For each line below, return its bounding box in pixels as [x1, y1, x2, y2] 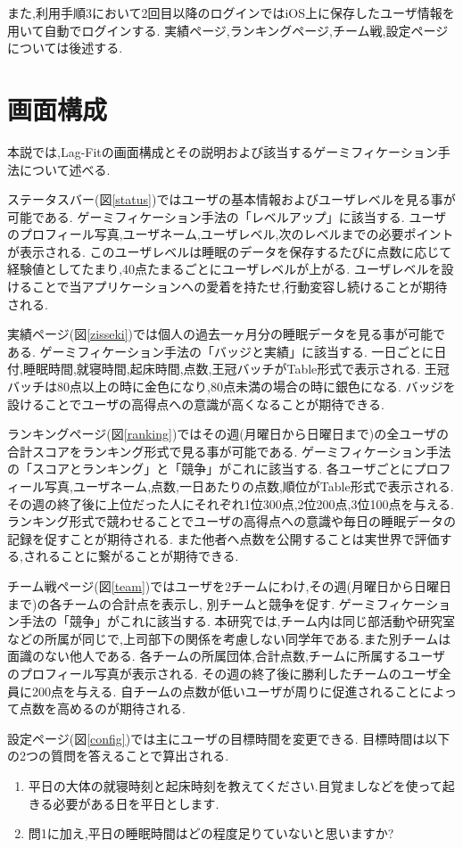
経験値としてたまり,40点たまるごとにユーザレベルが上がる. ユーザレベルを [7, 259, 442, 278]
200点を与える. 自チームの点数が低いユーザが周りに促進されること [31, 681, 420, 700]
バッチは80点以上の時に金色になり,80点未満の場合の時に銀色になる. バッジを [7, 377, 456, 396]
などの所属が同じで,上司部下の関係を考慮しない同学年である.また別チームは [7, 629, 451, 647]
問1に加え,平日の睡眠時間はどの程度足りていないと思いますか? [28, 824, 394, 843]
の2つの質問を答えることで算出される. [7, 746, 229, 765]
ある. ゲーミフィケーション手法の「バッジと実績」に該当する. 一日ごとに [7, 342, 434, 360]
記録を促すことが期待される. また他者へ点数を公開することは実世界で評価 [7, 529, 440, 547]
